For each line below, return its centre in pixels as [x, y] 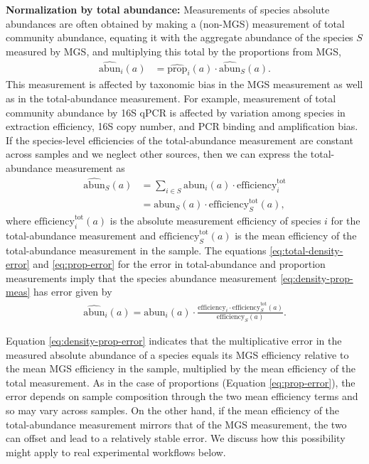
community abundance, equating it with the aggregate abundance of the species [180, 37]
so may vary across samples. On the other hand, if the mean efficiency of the [173, 410]
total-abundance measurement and [81, 235]
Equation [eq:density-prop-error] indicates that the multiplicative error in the [174, 341]
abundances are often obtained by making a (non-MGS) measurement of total [175, 23]
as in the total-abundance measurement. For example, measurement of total [171, 98]
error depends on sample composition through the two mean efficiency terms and [182, 396]
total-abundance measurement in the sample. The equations [136, 250]
